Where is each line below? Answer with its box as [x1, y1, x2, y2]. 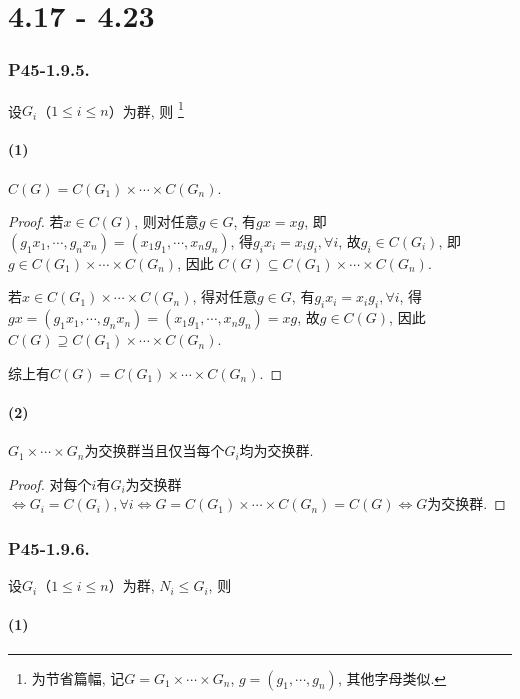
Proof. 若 [8, 211, 64, 232]
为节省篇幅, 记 [31, 667, 125, 688]
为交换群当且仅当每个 [84, 440, 225, 461]
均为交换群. [239, 440, 314, 461]
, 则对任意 [134, 211, 199, 232]
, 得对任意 [192, 286, 258, 307]
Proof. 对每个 [8, 473, 92, 494]
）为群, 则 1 [108, 97, 184, 121]
